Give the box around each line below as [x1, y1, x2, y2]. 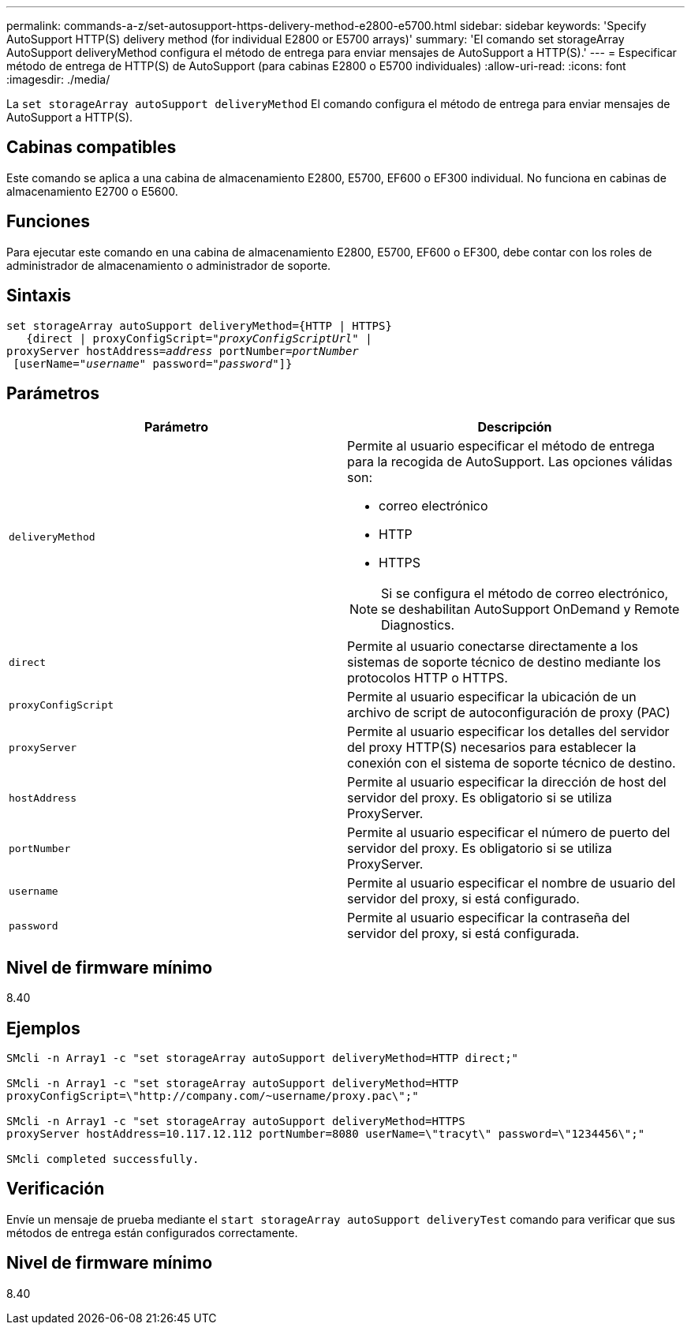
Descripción [477, 419, 552, 436]
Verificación [6, 1179, 105, 1199]
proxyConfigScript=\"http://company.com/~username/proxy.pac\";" [6, 1090, 419, 1103]
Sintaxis [6, 286, 72, 306]
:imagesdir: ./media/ [6, 73, 110, 86]
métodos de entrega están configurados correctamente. [6, 1225, 298, 1239]
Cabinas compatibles [6, 137, 177, 158]
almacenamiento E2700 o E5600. [6, 184, 178, 198]
